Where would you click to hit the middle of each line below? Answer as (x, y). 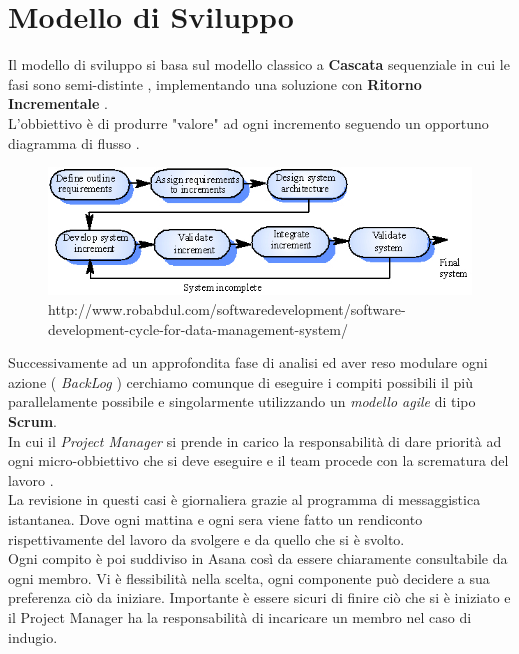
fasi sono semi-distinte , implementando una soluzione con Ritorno (215, 83)
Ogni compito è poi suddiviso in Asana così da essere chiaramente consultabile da (258, 558)
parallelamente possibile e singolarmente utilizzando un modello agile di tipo (242, 401)
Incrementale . (58, 103)
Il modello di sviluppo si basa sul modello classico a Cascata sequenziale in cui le (259, 64)
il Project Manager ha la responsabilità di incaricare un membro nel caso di (240, 616)
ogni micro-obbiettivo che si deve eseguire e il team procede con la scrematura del (258, 460)
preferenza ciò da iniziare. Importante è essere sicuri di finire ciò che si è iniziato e (259, 597)
